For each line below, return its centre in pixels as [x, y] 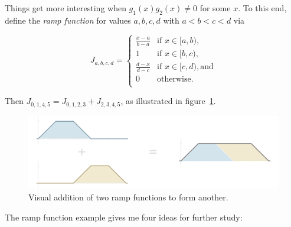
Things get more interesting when [66, 8]
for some [215, 8]
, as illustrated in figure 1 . [168, 101]
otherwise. [175, 79]
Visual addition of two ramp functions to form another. [128, 197]
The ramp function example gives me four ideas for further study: [124, 217]
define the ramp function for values [68, 20]
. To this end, [262, 8]
